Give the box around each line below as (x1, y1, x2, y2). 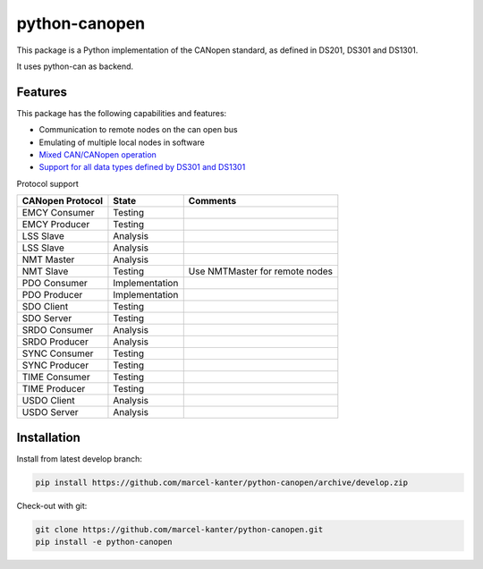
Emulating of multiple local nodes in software (38, 137, 205, 148)
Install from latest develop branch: (16, 453, 143, 464)
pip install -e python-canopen (35, 537, 174, 548)
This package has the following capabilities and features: (16, 107, 227, 118)
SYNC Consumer (21, 347, 94, 360)
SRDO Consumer (21, 324, 94, 336)
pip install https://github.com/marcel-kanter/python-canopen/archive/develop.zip (35, 477, 409, 488)
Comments (188, 195, 237, 208)
